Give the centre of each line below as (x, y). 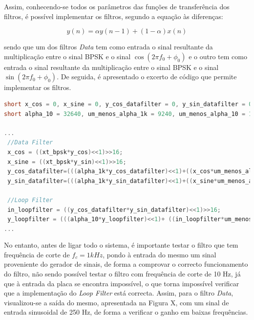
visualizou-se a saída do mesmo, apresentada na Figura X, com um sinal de (116, 302)
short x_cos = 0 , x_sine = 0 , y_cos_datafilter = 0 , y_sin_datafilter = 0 (128, 104)
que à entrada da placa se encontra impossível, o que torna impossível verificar (122, 283)
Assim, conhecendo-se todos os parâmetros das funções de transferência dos (117, 6)
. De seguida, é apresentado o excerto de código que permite (147, 77)
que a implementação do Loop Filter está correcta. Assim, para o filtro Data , (119, 293)
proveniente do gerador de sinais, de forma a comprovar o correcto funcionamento (126, 264)
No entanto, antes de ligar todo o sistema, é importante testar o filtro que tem (121, 245)
